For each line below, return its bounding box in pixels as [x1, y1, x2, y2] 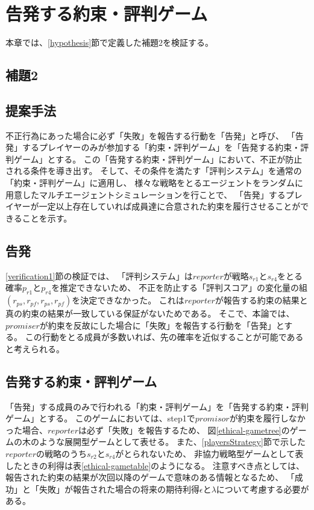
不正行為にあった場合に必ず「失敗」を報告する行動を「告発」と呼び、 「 [5, 129, 295, 141]
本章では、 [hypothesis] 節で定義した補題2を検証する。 [5, 36, 214, 49]
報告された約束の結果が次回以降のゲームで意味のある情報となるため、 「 [5, 471, 295, 484]
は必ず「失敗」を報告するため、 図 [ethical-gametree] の [78, 423, 290, 436]
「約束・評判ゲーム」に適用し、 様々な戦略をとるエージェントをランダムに [5, 176, 303, 189]
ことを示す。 [22, 211, 72, 224]
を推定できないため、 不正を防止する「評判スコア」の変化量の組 [51, 281, 307, 294]
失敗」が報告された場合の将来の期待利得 [39, 482, 199, 495]
